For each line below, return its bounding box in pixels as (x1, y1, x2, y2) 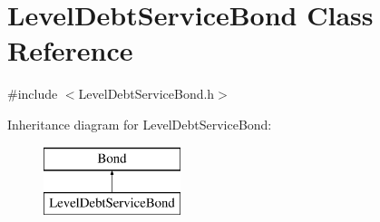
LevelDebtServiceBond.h (78, 84, 215, 103)
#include (7, 84, 58, 103)
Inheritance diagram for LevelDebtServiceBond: (7, 114, 272, 133)
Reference (7, 32, 133, 69)
